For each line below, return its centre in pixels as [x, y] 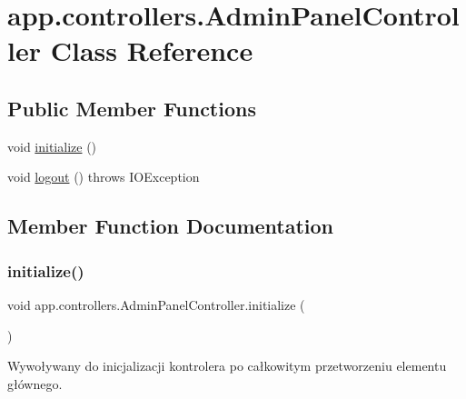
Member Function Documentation [171, 226]
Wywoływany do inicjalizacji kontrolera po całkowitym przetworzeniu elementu [227, 366]
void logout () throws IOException [104, 177]
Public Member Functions [132, 108]
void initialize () [52, 146]
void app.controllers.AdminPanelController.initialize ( [156, 304]
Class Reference [152, 50]
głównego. [35, 383]
